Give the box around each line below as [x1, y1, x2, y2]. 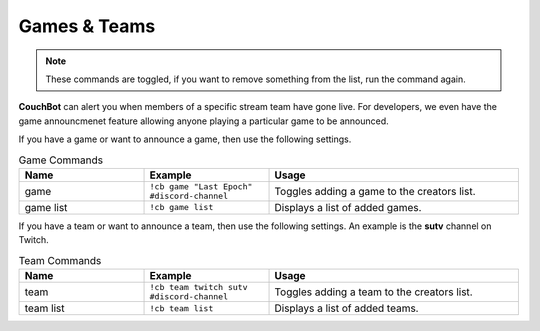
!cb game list [149, 202, 214, 213]
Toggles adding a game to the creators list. [274, 184, 476, 198]
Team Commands [18, 253, 102, 267]
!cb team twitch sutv [149, 282, 249, 293]
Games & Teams [18, 15, 156, 37]
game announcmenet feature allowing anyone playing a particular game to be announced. [18, 115, 389, 127]
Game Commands [18, 153, 104, 167]
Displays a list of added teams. [274, 301, 419, 315]
